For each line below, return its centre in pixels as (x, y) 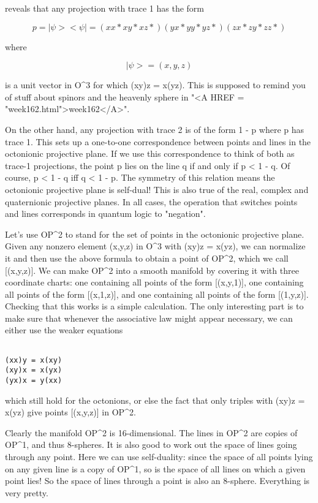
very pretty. (27, 492)
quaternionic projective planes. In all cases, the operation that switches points (151, 201)
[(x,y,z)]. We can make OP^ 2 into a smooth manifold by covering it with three (152, 270)
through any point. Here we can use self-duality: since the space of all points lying (159, 457)
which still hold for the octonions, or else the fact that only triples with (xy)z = (155, 400)
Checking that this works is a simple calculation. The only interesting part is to (154, 306)
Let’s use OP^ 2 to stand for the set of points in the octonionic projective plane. (155, 234)
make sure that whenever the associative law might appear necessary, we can (149, 318)
